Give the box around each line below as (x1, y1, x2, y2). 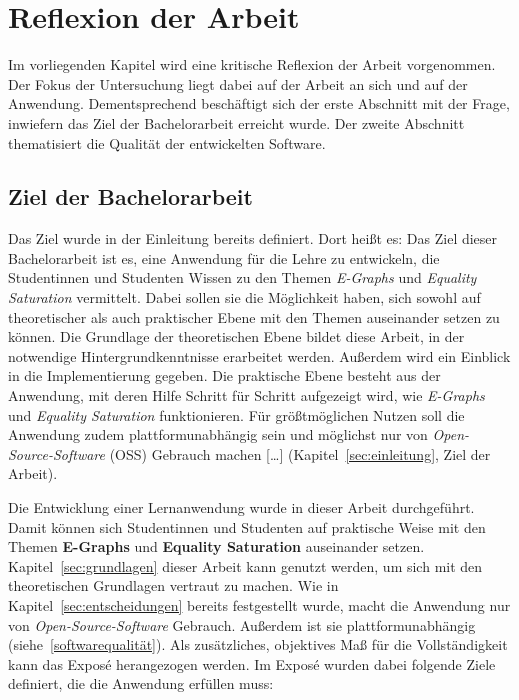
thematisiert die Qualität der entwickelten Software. (8, 132, 326, 153)
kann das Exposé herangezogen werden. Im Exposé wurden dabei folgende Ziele (8, 653, 496, 674)
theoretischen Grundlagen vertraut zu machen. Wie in (8, 575, 339, 596)
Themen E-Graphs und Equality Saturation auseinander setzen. (8, 536, 425, 557)
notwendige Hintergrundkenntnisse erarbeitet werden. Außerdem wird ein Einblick (8, 345, 511, 366)
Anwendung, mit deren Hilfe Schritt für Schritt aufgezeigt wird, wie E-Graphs (8, 385, 485, 406)
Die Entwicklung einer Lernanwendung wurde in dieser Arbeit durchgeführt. (8, 497, 475, 518)
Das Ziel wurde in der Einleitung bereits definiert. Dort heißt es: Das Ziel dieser (8, 228, 498, 249)
